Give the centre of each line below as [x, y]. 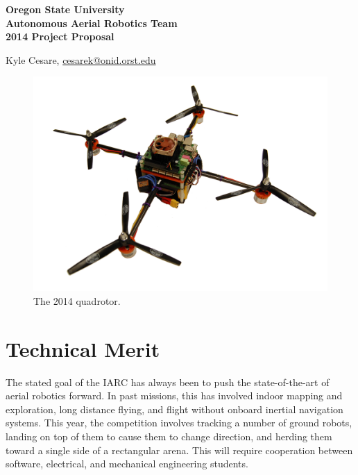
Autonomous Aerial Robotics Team [92, 23]
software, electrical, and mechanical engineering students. [127, 464]
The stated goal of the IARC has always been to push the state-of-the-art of [168, 382]
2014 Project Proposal [60, 36]
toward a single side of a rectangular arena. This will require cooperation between [179, 450]
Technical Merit [83, 348]
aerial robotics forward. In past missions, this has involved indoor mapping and [174, 395]
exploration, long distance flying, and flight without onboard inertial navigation [174, 409]
